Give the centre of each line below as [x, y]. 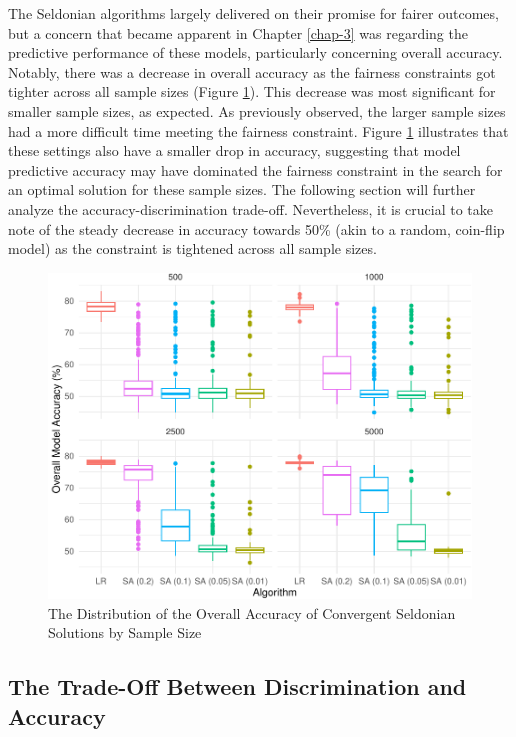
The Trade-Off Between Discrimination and [237, 686]
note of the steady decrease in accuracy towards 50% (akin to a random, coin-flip [256, 228]
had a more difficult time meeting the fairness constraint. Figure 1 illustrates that [258, 130]
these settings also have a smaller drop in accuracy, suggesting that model [234, 150]
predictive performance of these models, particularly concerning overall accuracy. [255, 52]
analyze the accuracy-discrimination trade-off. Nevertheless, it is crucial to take [251, 208]
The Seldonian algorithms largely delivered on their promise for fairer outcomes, [253, 13]
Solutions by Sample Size [125, 632]
